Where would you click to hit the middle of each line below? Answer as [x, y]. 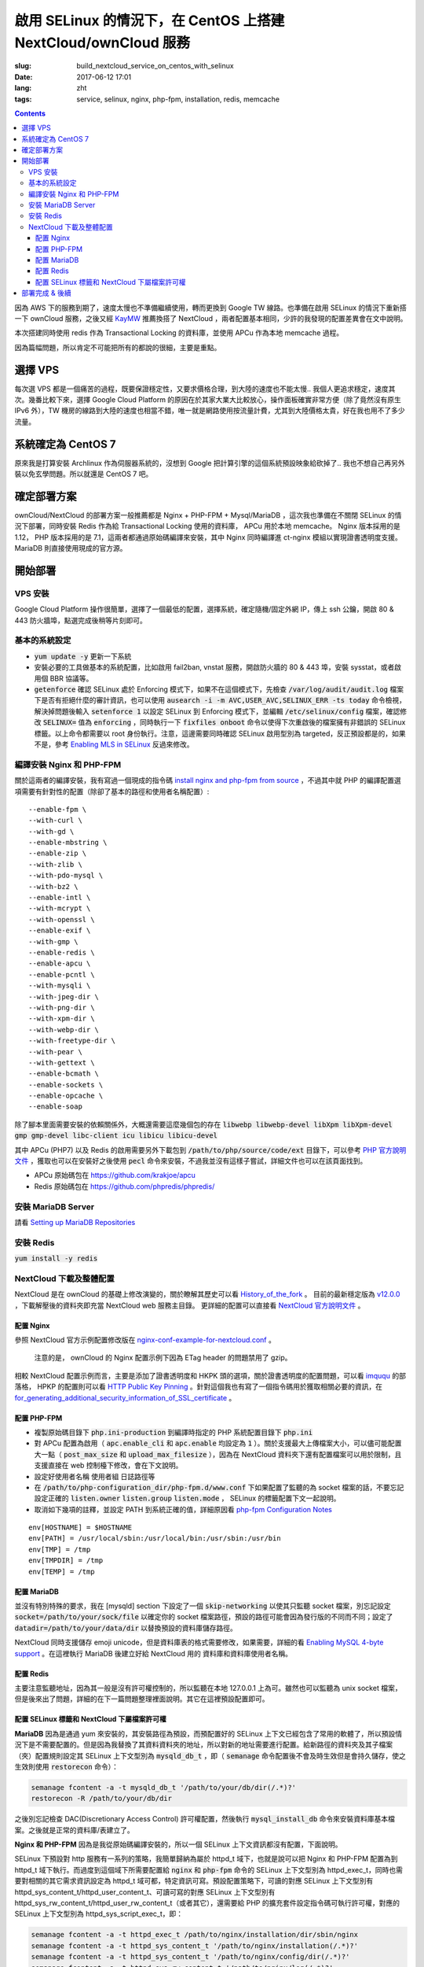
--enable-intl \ [60, 898]
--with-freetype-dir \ [72, 1041]
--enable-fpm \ [58, 809]
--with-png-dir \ [62, 1007]
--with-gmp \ [53, 941]
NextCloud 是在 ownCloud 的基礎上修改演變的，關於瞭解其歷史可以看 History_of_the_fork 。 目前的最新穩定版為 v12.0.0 [207, 1294]
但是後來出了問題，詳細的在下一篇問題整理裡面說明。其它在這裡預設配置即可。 [142, 1699]
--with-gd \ [51, 831]
